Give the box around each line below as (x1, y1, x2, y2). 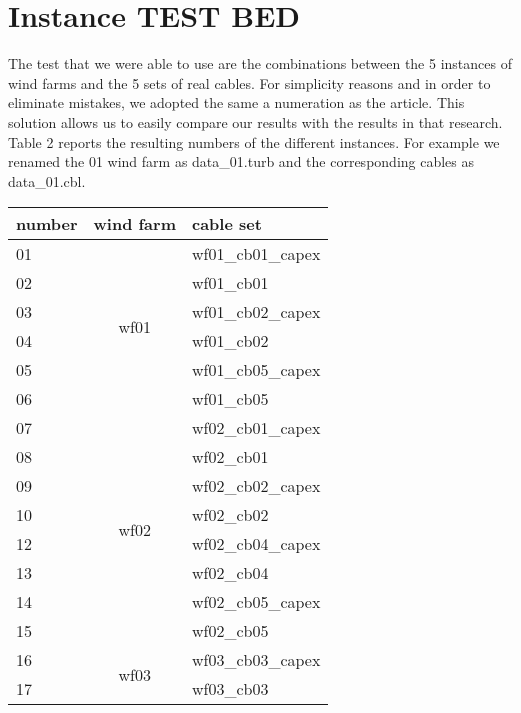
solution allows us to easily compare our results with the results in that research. (8, 111, 503, 132)
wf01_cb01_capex (191, 242, 321, 266)
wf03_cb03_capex (191, 648, 321, 672)
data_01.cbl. (8, 170, 86, 191)
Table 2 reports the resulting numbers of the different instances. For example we (8, 131, 500, 152)
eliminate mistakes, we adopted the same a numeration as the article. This (8, 92, 465, 113)
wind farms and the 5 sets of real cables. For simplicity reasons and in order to (8, 72, 491, 93)
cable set (191, 212, 262, 236)
